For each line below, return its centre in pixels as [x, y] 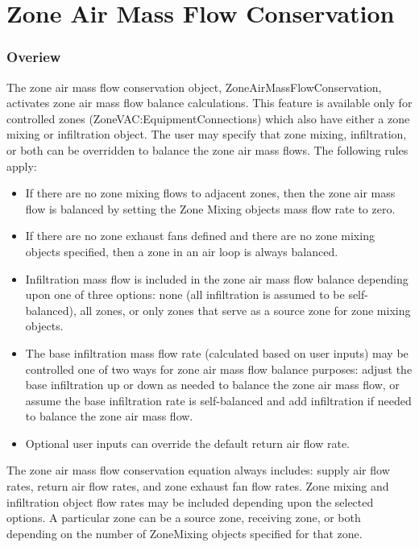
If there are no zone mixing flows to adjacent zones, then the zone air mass [210, 193]
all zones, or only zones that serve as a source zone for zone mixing [245, 310]
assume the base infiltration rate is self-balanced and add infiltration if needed [218, 400]
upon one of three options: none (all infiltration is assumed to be [185, 294]
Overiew [34, 57]
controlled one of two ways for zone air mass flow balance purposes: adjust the [219, 369]
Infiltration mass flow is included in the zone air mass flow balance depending [217, 278]
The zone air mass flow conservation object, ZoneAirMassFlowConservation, [194, 87]
